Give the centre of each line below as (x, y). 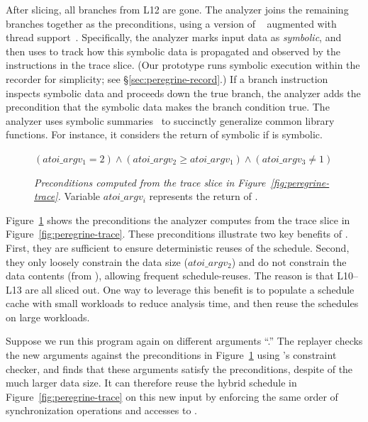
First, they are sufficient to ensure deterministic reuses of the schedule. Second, (178, 247)
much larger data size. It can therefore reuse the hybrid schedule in (151, 383)
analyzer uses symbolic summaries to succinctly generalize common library (170, 120)
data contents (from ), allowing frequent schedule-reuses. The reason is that (170, 276)
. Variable (79, 196)
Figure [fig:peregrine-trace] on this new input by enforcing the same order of (172, 396)
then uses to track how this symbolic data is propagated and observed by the (173, 51)
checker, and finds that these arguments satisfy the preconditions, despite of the (179, 368)
